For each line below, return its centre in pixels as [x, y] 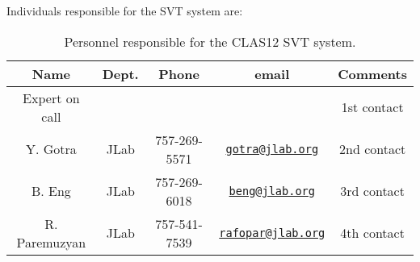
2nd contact [373, 149]
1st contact [372, 107]
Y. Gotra [51, 149]
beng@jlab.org [272, 191]
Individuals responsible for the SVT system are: [125, 10]
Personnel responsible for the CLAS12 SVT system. [210, 41]
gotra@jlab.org [272, 149]
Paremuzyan [51, 242]
